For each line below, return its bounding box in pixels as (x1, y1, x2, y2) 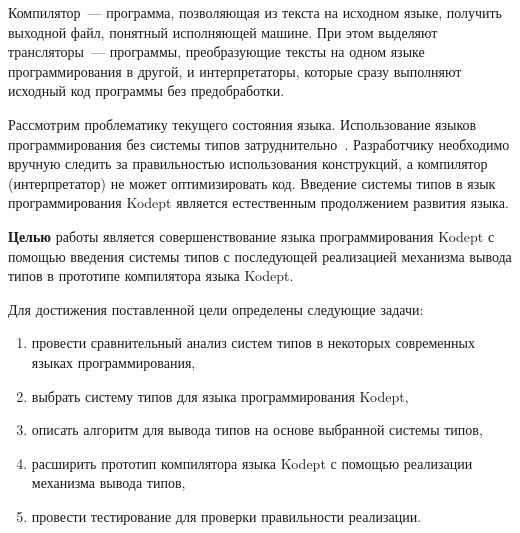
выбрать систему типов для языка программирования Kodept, (31, 385, 409, 406)
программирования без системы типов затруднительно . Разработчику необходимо (8, 133, 510, 154)
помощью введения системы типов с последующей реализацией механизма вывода (8, 245, 512, 266)
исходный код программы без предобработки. (8, 80, 285, 101)
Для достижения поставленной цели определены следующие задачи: (8, 298, 424, 319)
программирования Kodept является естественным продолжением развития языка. (8, 192, 509, 213)
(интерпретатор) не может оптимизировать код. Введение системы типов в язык (8, 172, 496, 193)
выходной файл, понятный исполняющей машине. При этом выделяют (8, 21, 438, 42)
